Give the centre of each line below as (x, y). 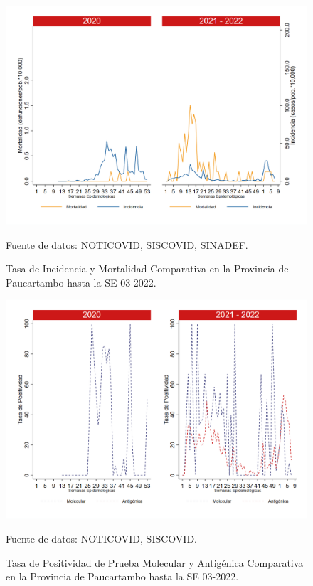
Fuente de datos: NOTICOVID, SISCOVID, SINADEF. (127, 244)
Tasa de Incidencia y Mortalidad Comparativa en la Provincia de (147, 268)
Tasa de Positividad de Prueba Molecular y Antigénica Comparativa (155, 562)
